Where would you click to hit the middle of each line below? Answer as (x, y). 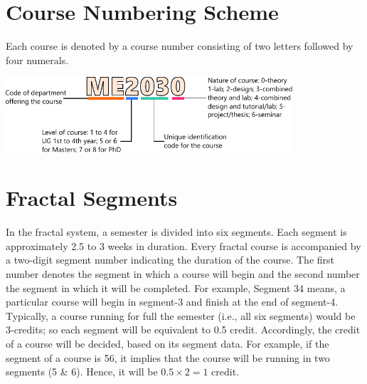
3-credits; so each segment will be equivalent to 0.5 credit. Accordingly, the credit (183, 329)
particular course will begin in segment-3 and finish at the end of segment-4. (172, 302)
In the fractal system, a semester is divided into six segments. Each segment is (176, 232)
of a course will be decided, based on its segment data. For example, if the (167, 344)
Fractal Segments (92, 198)
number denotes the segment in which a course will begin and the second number (183, 274)
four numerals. (37, 59)
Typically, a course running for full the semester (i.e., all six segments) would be (181, 315)
